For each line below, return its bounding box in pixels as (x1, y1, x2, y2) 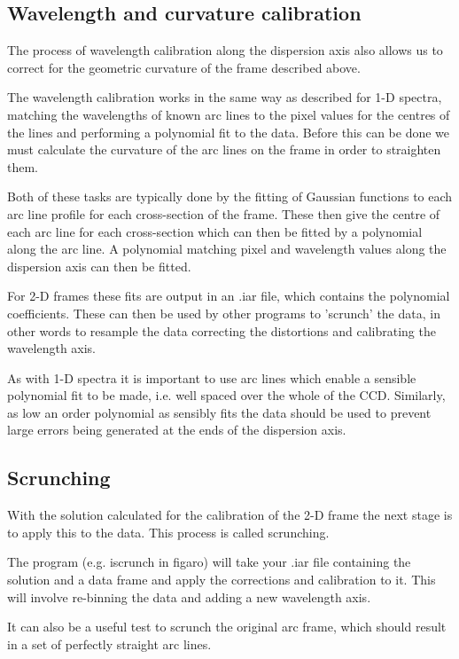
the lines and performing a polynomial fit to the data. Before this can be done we (7, 122, 450, 141)
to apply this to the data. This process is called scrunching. (7, 522, 330, 541)
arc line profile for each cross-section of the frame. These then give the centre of (7, 204, 440, 223)
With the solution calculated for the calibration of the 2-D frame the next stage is (7, 506, 453, 524)
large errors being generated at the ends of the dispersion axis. (7, 420, 346, 439)
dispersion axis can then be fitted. (7, 256, 191, 275)
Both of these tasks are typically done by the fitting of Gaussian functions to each (7, 187, 453, 206)
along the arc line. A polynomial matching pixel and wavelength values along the (7, 239, 447, 258)
